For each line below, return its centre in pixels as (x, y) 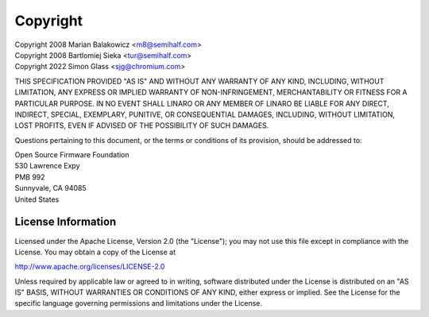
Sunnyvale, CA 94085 (50, 188)
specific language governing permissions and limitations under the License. (138, 303)
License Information (66, 222)
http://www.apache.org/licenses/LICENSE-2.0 (90, 267)
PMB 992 (30, 177)
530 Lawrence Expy (47, 166)
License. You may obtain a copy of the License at (95, 252)
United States (37, 199)
